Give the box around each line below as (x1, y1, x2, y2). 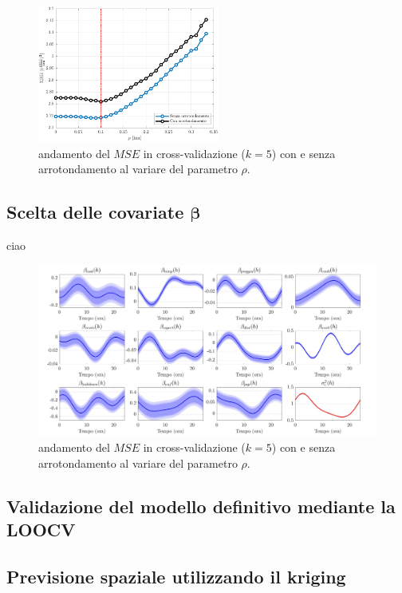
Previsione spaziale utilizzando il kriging (6, 563, 346, 588)
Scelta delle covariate (6, 200, 184, 224)
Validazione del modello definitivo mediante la (6, 493, 396, 518)
